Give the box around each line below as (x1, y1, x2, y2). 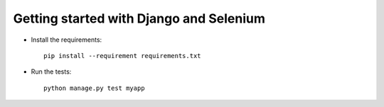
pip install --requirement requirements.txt (43, 52, 202, 60)
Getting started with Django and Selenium (13, 11, 266, 26)
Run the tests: (31, 67, 72, 76)
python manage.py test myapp (43, 84, 145, 92)
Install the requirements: (31, 35, 102, 44)
